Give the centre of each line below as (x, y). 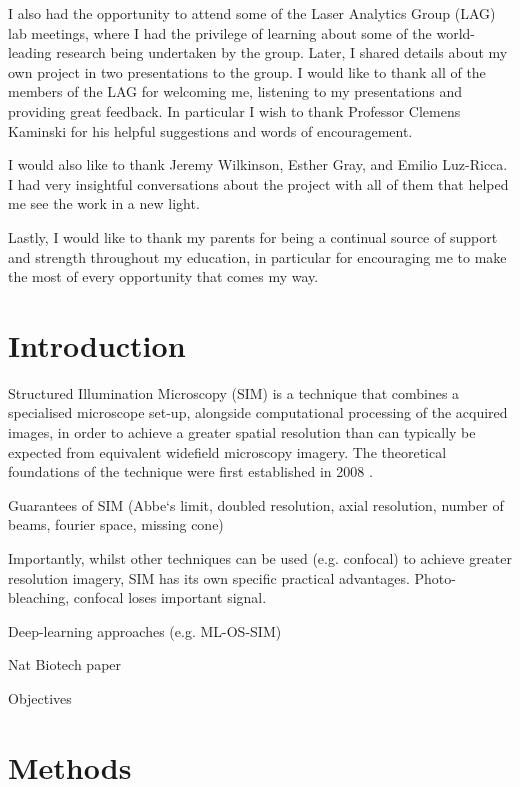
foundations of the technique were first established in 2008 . (190, 471)
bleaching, (39, 597)
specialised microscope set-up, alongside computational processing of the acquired (258, 412)
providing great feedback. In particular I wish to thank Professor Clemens (234, 110)
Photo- (435, 577)
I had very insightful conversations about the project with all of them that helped (258, 183)
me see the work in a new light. (104, 203)
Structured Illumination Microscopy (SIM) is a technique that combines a (234, 392)
